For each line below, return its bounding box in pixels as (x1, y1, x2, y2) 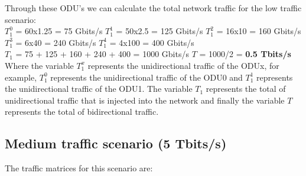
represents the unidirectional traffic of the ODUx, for (87, 59, 279, 71)
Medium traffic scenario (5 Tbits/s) (5, 134, 227, 152)
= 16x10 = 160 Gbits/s (216, 25, 301, 37)
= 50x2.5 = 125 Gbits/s (116, 25, 203, 37)
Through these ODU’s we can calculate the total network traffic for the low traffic (5, 2, 302, 14)
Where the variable (5, 59, 74, 71)
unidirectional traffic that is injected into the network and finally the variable (5, 94, 285, 106)
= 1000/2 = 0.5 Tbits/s (199, 48, 291, 60)
